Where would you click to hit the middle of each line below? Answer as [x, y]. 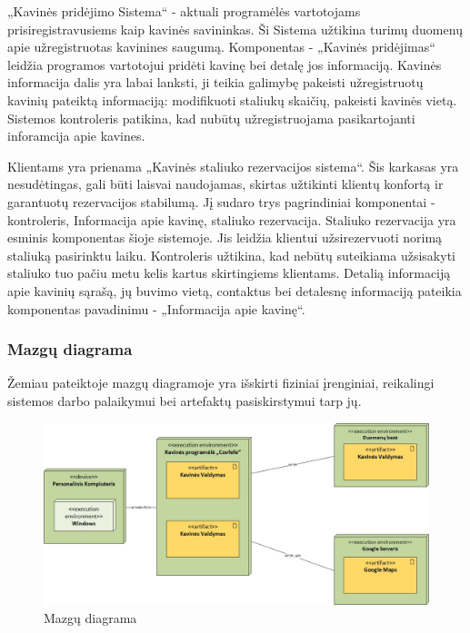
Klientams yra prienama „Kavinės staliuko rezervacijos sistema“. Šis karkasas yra [233, 166]
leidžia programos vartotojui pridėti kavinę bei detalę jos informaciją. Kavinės [225, 64]
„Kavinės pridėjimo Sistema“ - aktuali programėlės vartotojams [184, 11]
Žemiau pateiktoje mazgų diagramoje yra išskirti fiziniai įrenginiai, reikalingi [221, 383]
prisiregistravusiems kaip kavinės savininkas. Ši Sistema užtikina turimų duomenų [235, 29]
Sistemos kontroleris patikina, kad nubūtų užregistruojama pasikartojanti [211, 118]
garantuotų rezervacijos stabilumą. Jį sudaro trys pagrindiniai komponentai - [221, 201]
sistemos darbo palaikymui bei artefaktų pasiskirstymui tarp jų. [185, 400]
